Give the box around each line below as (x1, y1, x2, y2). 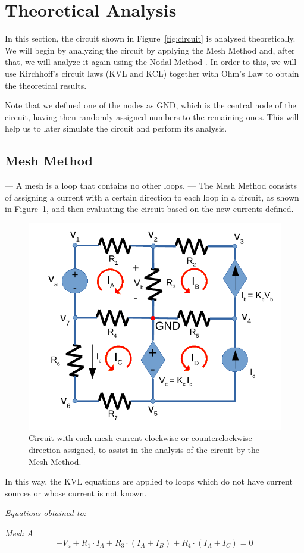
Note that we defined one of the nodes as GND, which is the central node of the (5, 99, 296, 111)
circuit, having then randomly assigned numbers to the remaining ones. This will (5, 110, 299, 123)
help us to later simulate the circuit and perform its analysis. (5, 122, 227, 135)
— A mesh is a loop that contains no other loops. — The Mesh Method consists (5, 179, 297, 192)
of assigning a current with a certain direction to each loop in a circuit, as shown (5, 190, 299, 203)
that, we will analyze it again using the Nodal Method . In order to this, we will (5, 55, 297, 68)
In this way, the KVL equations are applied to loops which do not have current (5, 475, 293, 488)
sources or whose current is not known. (5, 486, 147, 499)
